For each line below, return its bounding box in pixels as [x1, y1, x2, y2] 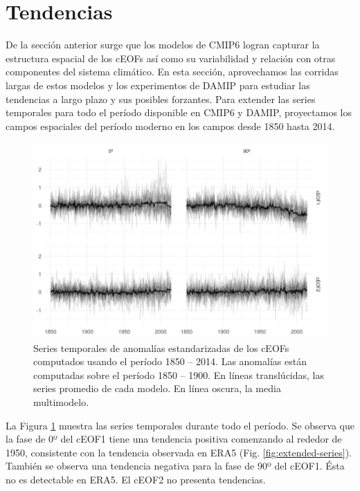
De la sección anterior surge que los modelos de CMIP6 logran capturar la [6, 37, 320, 52]
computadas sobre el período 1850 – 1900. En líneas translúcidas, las [33, 367, 324, 382]
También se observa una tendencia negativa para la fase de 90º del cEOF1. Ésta [6, 458, 345, 473]
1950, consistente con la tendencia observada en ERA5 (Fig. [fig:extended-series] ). [6, 445, 352, 459]
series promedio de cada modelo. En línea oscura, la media [33, 381, 281, 396]
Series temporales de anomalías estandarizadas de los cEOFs [33, 340, 289, 355]
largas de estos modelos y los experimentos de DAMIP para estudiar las [6, 77, 310, 92]
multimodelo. [33, 394, 89, 409]
